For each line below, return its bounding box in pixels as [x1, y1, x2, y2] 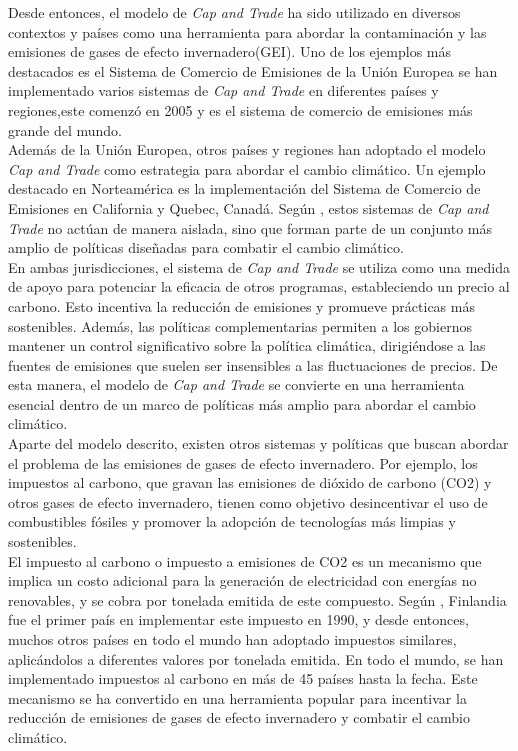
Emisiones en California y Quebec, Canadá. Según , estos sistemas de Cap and [8, 197, 489, 218]
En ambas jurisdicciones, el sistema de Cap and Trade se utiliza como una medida [8, 256, 510, 277]
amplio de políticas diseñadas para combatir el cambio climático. [8, 237, 404, 258]
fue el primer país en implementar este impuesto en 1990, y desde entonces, [8, 609, 469, 630]
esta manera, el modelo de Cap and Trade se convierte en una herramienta [8, 374, 465, 395]
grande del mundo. [8, 119, 123, 140]
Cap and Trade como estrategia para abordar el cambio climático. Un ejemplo [8, 158, 486, 179]
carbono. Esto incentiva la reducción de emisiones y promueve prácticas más [8, 295, 475, 316]
